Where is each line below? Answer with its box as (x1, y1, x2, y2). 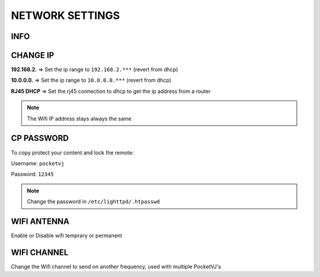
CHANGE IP (11, 50, 55, 60)
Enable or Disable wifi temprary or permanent (11, 232, 123, 239)
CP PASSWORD (11, 133, 69, 143)
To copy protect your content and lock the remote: (11, 149, 134, 156)
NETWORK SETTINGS (11, 9, 120, 22)
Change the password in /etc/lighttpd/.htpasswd (27, 198, 160, 205)
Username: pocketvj (11, 160, 65, 167)
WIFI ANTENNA (11, 216, 70, 226)
